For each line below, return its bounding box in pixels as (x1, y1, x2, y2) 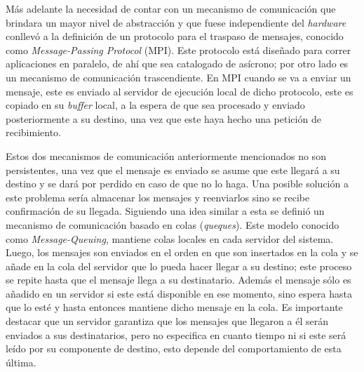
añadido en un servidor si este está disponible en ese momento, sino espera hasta (6, 286, 352, 300)
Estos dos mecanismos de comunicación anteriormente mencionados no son (6, 148, 326, 163)
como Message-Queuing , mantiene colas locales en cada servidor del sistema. (6, 231, 334, 246)
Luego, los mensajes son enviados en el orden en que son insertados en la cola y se (6, 245, 358, 260)
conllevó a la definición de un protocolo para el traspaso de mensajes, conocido (6, 29, 344, 44)
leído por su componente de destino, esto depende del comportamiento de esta (6, 341, 342, 356)
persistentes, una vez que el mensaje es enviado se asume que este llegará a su (6, 162, 340, 177)
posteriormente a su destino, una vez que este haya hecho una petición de (6, 111, 321, 126)
